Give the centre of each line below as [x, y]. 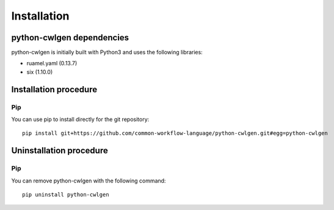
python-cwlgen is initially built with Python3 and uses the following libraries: [107, 52]
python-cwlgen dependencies [70, 38]
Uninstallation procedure [60, 150]
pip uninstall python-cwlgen [66, 194]
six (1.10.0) [40, 72]
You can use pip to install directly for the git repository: [80, 119]
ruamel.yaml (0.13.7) [52, 63]
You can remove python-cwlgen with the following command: [89, 181]
